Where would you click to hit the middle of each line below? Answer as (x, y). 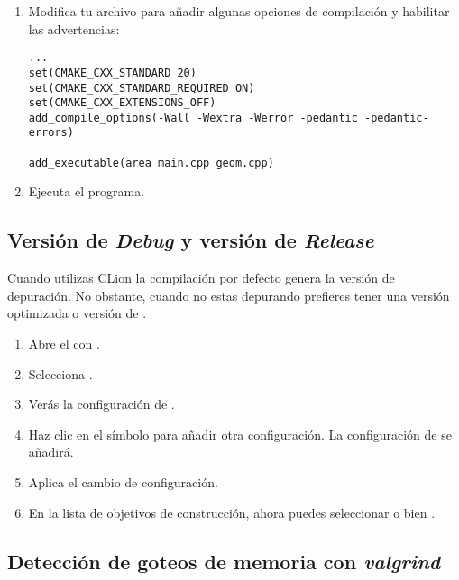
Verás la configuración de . (101, 404)
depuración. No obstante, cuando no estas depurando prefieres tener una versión (229, 295)
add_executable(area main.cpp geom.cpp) (151, 163)
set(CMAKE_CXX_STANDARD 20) (112, 72)
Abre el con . (64, 344)
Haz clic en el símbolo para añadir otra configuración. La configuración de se (240, 434)
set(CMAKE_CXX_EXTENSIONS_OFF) (122, 103)
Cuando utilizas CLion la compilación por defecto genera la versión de (201, 278)
